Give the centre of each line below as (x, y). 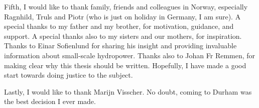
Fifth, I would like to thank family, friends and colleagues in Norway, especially (126, 6)
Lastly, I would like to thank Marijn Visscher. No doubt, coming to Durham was (128, 91)
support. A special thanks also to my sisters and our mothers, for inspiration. (123, 36)
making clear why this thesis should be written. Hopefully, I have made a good (125, 65)
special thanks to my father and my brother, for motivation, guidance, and (119, 26)
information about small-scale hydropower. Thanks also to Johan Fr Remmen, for (130, 55)
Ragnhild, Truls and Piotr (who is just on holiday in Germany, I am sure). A (122, 16)
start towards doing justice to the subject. (69, 75)
